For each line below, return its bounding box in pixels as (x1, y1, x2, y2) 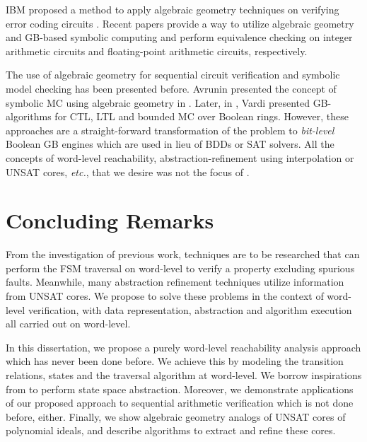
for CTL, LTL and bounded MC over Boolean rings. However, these (54, 109, 349, 124)
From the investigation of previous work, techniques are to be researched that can (6, 247, 360, 262)
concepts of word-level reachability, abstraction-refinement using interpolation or (6, 150, 354, 165)
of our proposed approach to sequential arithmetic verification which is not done (6, 395, 354, 410)
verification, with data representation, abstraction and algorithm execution (28, 302, 352, 317)
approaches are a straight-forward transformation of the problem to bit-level (6, 122, 334, 137)
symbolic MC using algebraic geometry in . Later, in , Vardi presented (6, 95, 310, 110)
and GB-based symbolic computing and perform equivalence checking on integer (6, 30, 353, 45)
